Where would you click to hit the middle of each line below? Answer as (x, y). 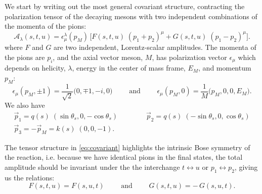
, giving (246, 167)
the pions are (25, 57)
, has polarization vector (189, 57)
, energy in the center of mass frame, (129, 68)
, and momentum (225, 68)
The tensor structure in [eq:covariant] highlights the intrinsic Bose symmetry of (127, 147)
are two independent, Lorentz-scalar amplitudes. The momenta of (155, 47)
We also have (25, 105)
